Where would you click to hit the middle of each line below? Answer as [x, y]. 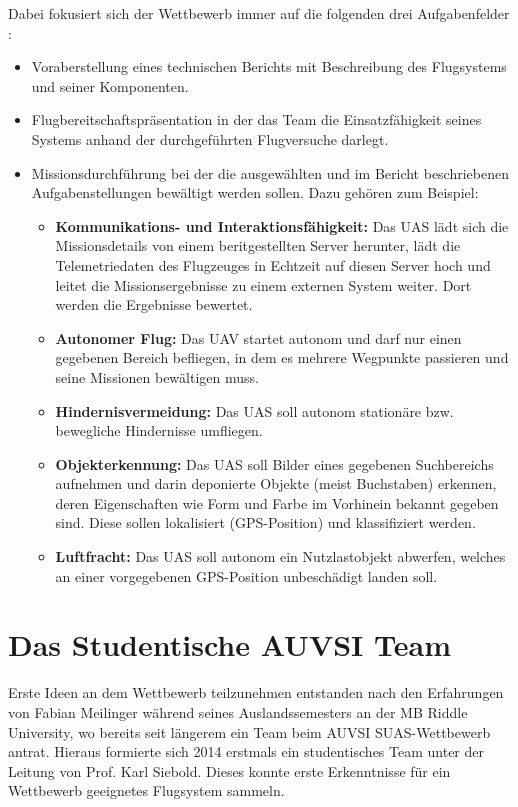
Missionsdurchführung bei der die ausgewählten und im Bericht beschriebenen [270, 172]
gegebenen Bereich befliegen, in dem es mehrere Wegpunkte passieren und [282, 357]
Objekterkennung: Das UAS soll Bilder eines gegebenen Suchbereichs [274, 463]
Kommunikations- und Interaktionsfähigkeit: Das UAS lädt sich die [282, 225]
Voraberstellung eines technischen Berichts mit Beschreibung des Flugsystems [269, 66]
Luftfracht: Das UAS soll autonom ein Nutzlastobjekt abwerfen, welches [280, 556]
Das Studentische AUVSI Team [229, 644]
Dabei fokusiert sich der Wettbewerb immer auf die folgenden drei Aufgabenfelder [259, 13]
